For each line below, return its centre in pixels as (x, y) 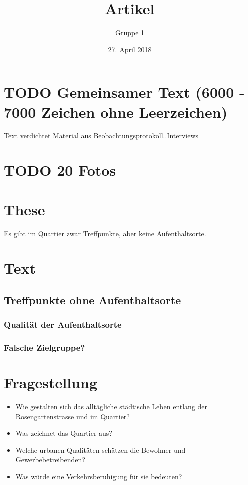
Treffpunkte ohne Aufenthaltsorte (93, 299)
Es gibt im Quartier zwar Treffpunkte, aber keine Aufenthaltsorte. (105, 233)
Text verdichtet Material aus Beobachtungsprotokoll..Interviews (101, 136)
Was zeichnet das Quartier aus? (64, 433)
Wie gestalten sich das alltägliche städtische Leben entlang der (112, 407)
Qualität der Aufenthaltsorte (63, 324)
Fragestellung (51, 383)
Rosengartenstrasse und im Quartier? (73, 416)
